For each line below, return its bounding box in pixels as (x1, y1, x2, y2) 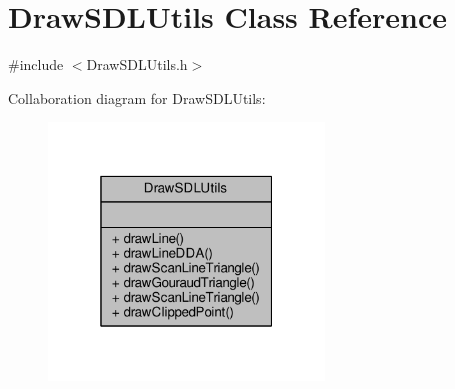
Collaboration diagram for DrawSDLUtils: (8, 87, 266, 108)
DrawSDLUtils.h (86, 54, 188, 75)
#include (8, 54, 64, 75)
